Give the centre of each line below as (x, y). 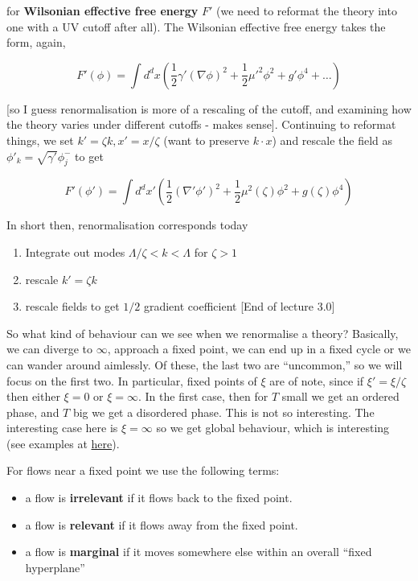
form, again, (36, 42)
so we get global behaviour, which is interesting (273, 428)
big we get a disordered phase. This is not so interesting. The (223, 412)
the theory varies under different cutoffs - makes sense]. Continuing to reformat (201, 124)
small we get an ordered (340, 396)
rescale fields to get (72, 306)
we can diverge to (49, 349)
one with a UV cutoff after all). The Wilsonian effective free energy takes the (196, 26)
